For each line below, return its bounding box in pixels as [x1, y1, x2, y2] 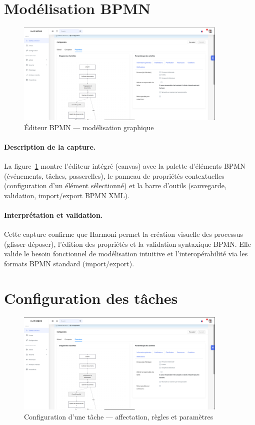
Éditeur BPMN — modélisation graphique [24, 122, 154, 132]
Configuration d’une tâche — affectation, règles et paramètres [24, 411, 213, 422]
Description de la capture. [4, 141, 96, 152]
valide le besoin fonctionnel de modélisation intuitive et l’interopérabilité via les [4, 248, 248, 259]
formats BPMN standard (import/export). [4, 258, 134, 268]
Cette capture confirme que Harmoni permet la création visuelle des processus [4, 229, 243, 239]
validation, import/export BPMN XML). [4, 190, 129, 200]
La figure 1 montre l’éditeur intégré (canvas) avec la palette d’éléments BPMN [4, 160, 245, 171]
